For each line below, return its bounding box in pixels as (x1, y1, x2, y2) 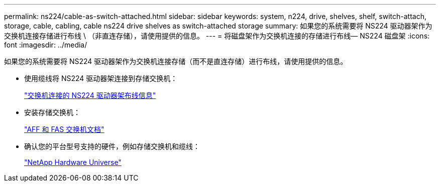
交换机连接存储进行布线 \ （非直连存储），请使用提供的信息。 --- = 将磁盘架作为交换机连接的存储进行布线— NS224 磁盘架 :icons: (4, 31, 430, 40)
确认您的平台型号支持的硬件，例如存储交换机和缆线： (24, 142, 200, 150)
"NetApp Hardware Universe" (24, 158, 122, 166)
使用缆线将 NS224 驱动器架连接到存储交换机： (24, 74, 178, 82)
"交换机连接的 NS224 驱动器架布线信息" (24, 91, 156, 99)
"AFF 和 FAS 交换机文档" (24, 125, 104, 133)
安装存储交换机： (24, 108, 80, 116)
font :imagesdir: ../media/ (4, 40, 87, 49)
